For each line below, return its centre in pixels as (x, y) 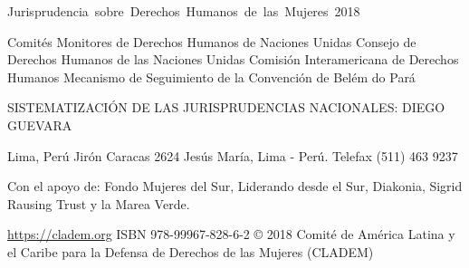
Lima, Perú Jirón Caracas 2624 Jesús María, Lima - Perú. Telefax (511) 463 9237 (233, 155)
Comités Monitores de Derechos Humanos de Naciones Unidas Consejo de (212, 41)
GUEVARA (40, 124)
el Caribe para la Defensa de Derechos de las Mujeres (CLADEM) (191, 251)
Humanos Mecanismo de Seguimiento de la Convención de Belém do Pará (211, 77)
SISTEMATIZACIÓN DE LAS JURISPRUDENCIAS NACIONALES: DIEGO (226, 107)
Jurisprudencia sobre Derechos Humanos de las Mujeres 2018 (184, 11)
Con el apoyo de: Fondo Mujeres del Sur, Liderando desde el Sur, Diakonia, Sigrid (235, 186)
